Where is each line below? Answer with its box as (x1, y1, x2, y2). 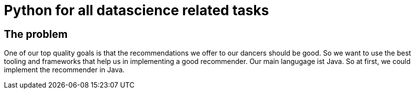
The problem (4, 28, 68, 40)
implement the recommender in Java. (4, 65, 125, 74)
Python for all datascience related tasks (4, 2, 269, 19)
